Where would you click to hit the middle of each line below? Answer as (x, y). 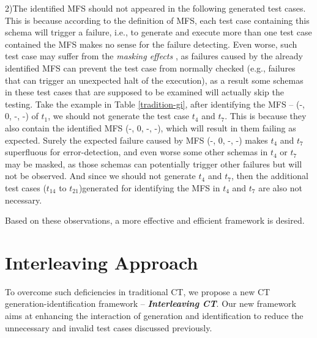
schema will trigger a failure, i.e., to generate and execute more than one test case (158, 32)
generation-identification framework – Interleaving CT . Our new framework (151, 303)
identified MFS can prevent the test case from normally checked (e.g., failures (150, 68)
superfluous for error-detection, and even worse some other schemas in (136, 152)
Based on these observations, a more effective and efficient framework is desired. (155, 220)
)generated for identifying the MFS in (149, 187)
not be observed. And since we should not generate (100, 176)
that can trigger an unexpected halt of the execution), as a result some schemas (154, 80)
